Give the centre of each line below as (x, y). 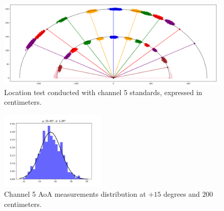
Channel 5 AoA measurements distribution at (75, 194)
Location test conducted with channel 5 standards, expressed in (103, 92)
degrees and (181, 194)
